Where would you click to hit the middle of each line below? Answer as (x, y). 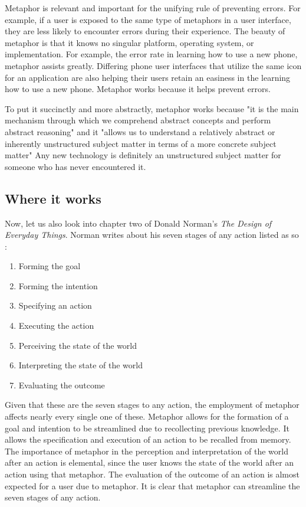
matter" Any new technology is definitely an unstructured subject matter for (143, 155)
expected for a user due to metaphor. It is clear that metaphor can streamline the (152, 485)
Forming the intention (58, 285)
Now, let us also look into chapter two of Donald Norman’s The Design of (138, 223)
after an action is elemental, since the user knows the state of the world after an (149, 462)
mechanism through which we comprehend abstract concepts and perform (138, 120)
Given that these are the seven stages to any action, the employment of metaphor (152, 405)
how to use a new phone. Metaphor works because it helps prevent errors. (138, 89)
